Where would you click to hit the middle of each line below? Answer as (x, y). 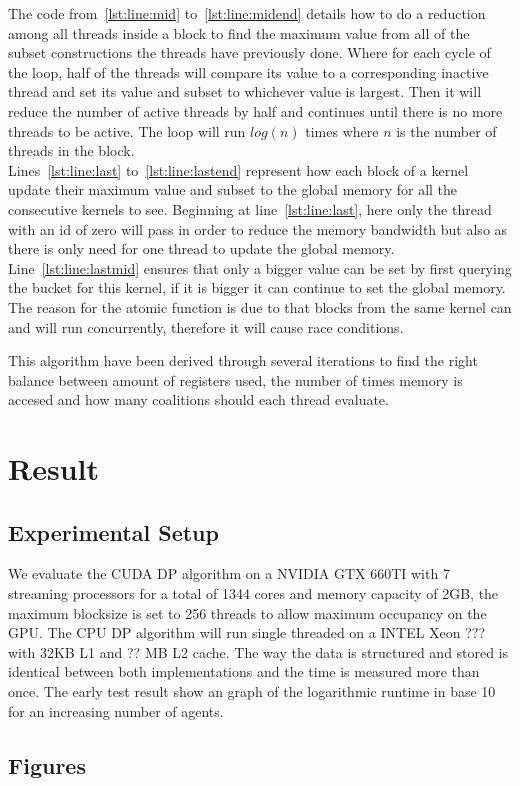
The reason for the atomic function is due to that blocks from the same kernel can (260, 306)
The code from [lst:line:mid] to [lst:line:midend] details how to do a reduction (247, 13)
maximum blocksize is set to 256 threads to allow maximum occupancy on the (247, 612)
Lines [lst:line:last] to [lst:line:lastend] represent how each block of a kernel (238, 169)
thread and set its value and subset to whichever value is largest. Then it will (245, 91)
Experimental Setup (113, 531)
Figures (47, 764)
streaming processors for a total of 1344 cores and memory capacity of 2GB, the (253, 593)
